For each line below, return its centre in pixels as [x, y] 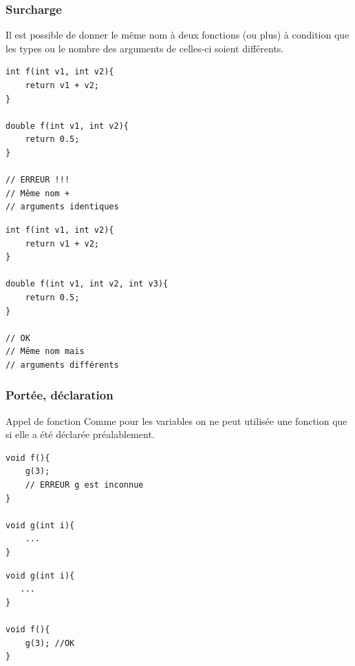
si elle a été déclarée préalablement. [80, 434]
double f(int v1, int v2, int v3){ [87, 284]
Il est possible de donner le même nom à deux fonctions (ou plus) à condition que [177, 35]
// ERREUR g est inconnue [84, 485]
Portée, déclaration [60, 395]
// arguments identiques [62, 207]
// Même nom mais [45, 352]
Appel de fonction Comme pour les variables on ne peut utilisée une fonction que [176, 420]
